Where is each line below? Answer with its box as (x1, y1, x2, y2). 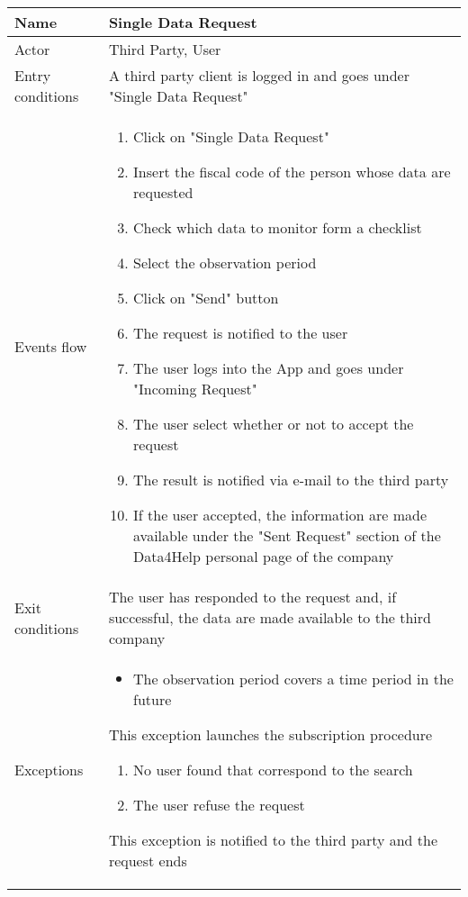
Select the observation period (133, 252, 317, 273)
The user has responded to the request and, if (108, 586, 397, 607)
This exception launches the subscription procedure (108, 724, 433, 745)
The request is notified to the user (133, 322, 348, 343)
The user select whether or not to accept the (133, 413, 414, 434)
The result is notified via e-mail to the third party (133, 469, 449, 490)
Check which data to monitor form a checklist (133, 217, 422, 238)
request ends (108, 850, 187, 871)
